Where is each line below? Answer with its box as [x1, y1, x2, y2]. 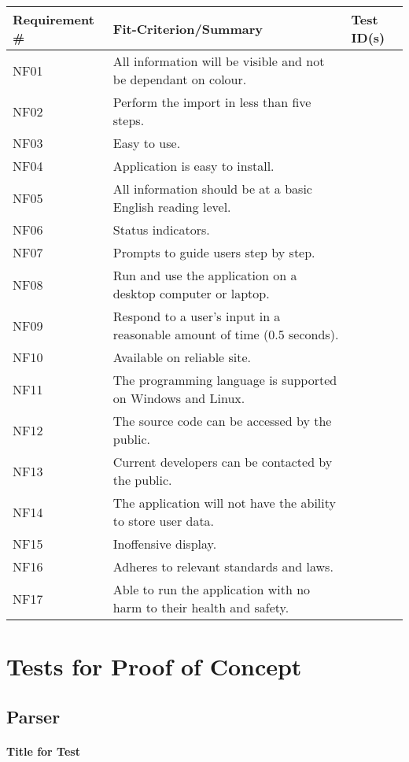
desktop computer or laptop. [112, 284, 270, 302]
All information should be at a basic [112, 179, 312, 198]
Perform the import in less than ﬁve [112, 93, 311, 111]
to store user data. [112, 512, 215, 530]
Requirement [13, 10, 94, 28]
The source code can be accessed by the [112, 412, 332, 430]
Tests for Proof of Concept [6, 650, 302, 682]
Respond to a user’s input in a [112, 307, 281, 325]
